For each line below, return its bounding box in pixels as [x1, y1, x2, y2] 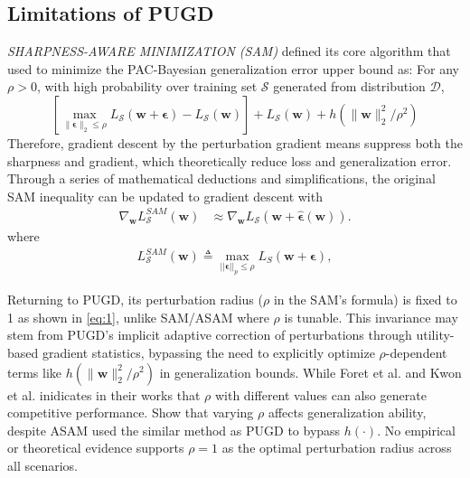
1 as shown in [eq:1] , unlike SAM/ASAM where [7, 307, 269, 326]
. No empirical [377, 420, 456, 439]
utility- [416, 325, 455, 344]
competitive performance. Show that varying [7, 403, 254, 422]
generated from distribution [273, 77, 426, 96]
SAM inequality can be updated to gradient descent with [7, 186, 323, 205]
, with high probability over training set [36, 77, 258, 96]
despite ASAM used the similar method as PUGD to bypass [7, 420, 341, 439]
